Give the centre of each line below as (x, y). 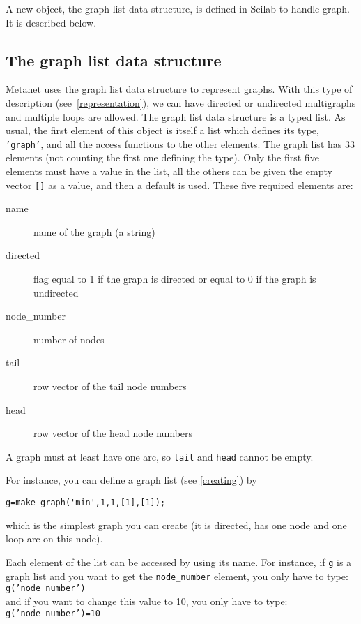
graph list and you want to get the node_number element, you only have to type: (177, 575)
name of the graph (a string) (94, 231)
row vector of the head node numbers (113, 433)
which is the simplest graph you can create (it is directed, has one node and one (176, 525)
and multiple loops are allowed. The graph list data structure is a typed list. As (176, 116)
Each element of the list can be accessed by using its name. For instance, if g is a (179, 562)
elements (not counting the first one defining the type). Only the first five (162, 157)
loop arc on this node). (54, 538)
